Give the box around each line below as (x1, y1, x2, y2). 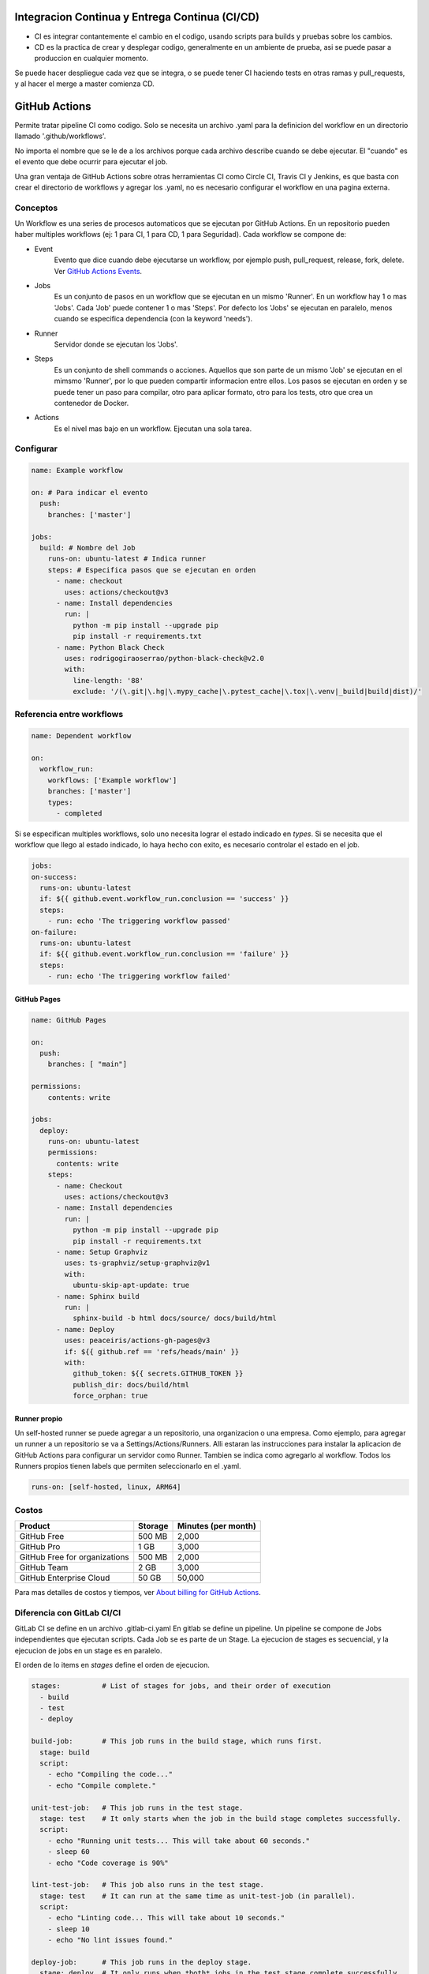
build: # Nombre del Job (39, 543, 136, 552)
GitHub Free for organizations (19, 1552, 129, 1563)
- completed (56, 809, 103, 817)
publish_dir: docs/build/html (72, 1380, 189, 1389)
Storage (138, 1520, 169, 1531)
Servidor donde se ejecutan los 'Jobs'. (54, 340, 178, 349)
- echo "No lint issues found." (47, 1935, 173, 1945)
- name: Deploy (56, 1325, 115, 1334)
